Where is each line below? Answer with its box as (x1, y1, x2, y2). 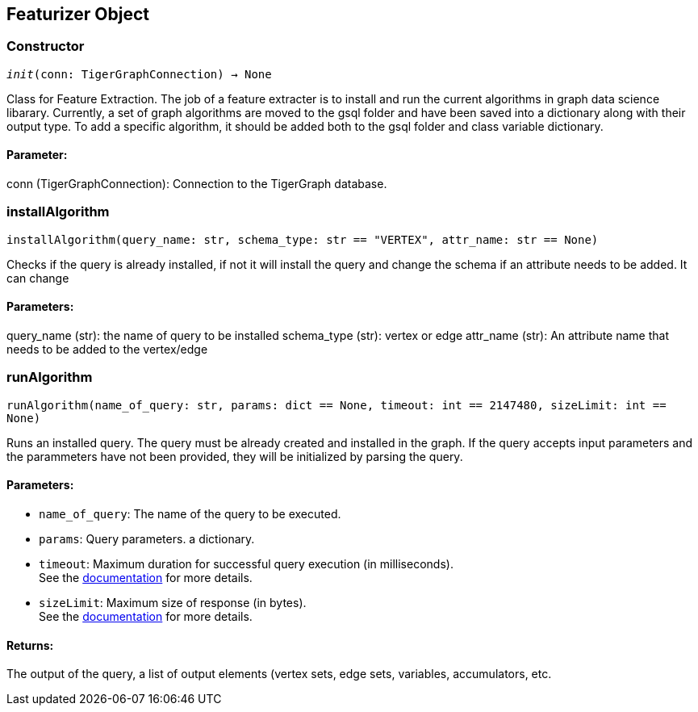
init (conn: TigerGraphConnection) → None (6, 67, 272, 81)
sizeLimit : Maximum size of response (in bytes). (39, 595, 307, 609)
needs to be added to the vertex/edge (6, 341, 208, 356)
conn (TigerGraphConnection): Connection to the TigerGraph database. (6, 177, 387, 191)
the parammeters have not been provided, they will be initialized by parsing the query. (6, 449, 463, 463)
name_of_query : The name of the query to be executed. (39, 506, 341, 521)
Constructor (6, 38, 85, 55)
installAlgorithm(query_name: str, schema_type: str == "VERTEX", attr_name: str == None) (6, 232, 599, 246)
